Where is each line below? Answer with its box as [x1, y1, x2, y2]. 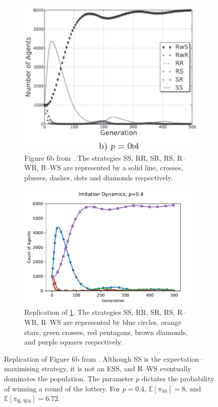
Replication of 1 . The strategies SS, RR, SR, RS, [24, 307, 175, 317]
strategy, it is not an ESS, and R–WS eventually [41, 363, 191, 374]
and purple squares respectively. [24, 336, 123, 347]
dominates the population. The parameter [4, 373, 134, 383]
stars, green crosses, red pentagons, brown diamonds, [24, 326, 188, 337]
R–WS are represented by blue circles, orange [41, 317, 182, 327]
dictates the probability [141, 373, 214, 383]
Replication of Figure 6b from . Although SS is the [4, 353, 161, 364]
